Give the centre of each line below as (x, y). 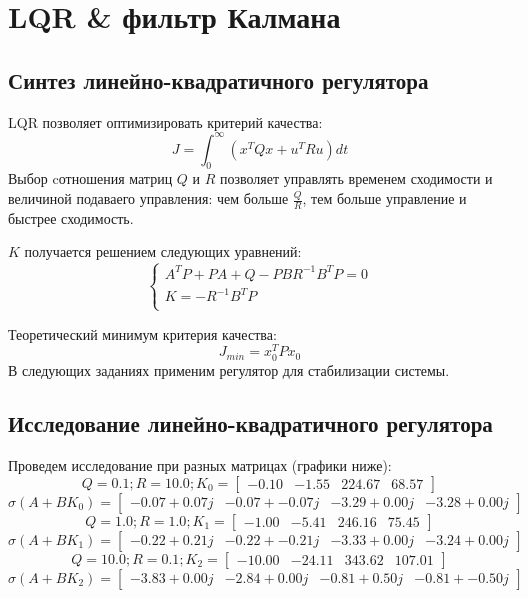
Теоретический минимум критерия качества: (142, 333)
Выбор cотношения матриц (90, 178)
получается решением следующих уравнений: (163, 251)
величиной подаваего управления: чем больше (148, 198)
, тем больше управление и (384, 198)
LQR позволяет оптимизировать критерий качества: (165, 121)
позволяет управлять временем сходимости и (356, 178)
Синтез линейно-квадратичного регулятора (218, 79)
